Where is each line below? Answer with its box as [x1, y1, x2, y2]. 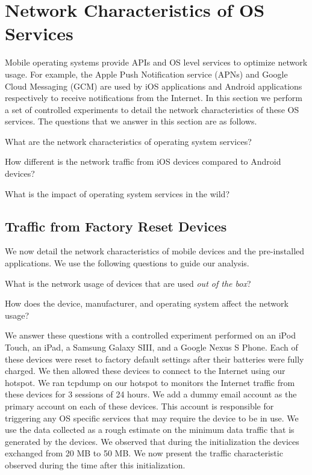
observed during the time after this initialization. [5, 458, 186, 471]
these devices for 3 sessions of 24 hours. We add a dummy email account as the [5, 388, 297, 400]
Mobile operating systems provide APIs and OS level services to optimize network [5, 56, 308, 69]
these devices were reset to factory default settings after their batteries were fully [5, 352, 304, 365]
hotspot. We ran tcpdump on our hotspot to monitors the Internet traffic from [5, 376, 295, 388]
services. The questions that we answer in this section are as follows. [5, 115, 257, 127]
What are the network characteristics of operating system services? [5, 135, 252, 147]
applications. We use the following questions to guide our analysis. [5, 257, 249, 269]
